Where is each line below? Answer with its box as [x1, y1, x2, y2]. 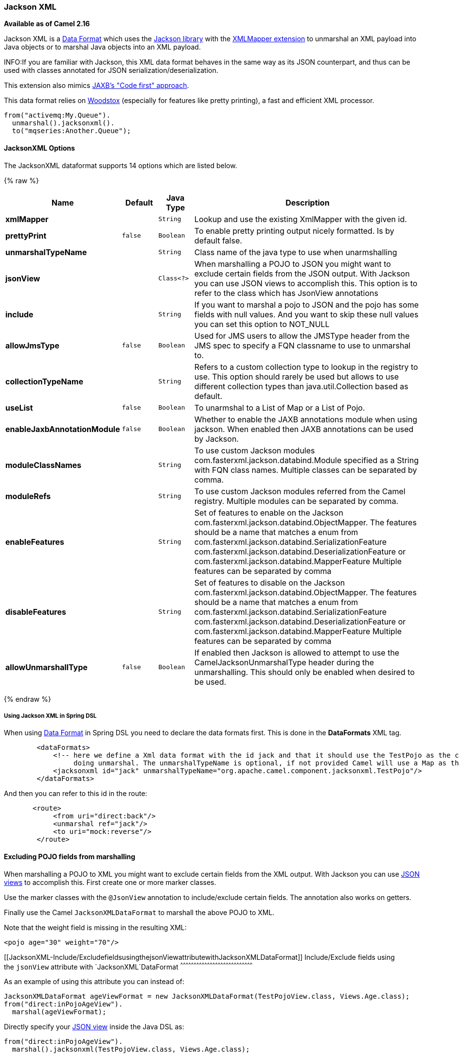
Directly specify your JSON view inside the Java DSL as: [4, 1022, 184, 1031]
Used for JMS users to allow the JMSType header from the [194, 330, 410, 341]
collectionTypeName [5, 376, 84, 386]
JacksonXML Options [4, 143, 75, 152]
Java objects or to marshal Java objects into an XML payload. [4, 43, 201, 52]
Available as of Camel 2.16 [4, 19, 90, 28]
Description [285, 197, 330, 208]
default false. [194, 235, 242, 245]
